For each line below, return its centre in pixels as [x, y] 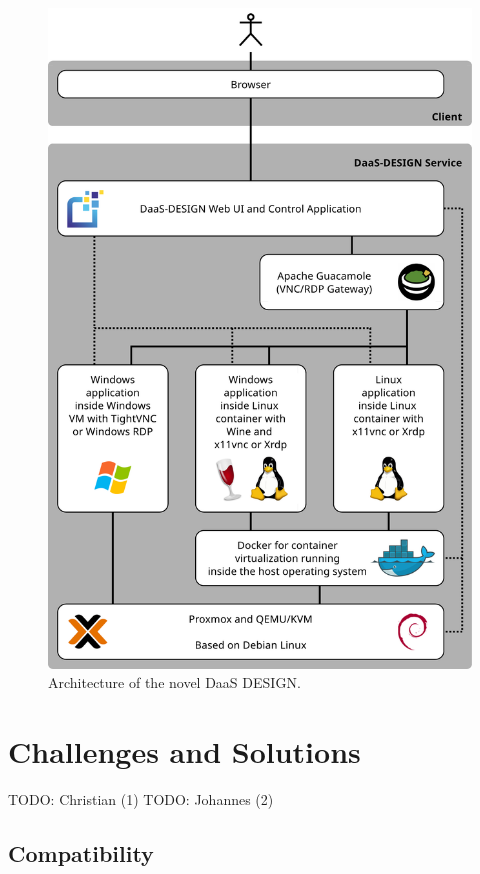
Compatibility [81, 853]
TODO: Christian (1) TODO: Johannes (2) [141, 799]
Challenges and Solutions [184, 751]
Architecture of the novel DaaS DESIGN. [174, 682]
